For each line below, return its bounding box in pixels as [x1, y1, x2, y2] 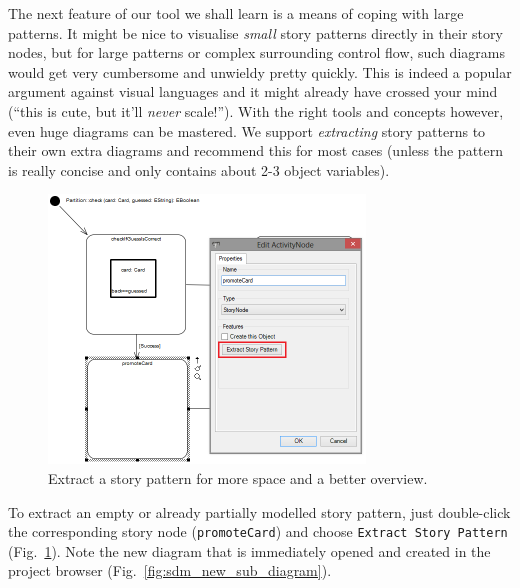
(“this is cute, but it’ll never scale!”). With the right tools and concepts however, [8, 100, 504, 121]
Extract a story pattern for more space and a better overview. [48, 467, 428, 488]
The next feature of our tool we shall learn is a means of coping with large [8, 3, 464, 23]
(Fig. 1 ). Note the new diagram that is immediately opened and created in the [8, 540, 491, 561]
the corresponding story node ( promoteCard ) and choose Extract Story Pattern [8, 521, 508, 542]
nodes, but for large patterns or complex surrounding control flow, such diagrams [8, 42, 505, 63]
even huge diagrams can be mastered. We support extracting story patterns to [8, 120, 486, 141]
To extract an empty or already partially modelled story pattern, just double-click [8, 501, 511, 522]
